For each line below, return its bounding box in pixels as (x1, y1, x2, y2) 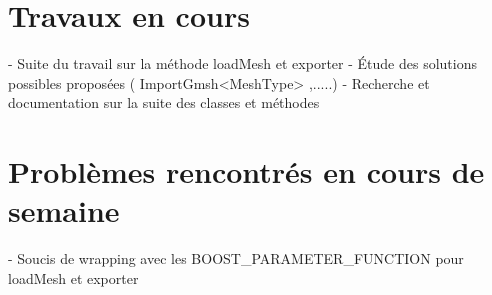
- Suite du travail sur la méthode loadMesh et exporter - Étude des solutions (8, 53, 477, 74)
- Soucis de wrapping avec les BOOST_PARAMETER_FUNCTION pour (8, 248, 464, 269)
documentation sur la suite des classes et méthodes (8, 92, 320, 113)
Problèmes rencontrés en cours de (8, 151, 485, 192)
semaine (8, 190, 120, 231)
